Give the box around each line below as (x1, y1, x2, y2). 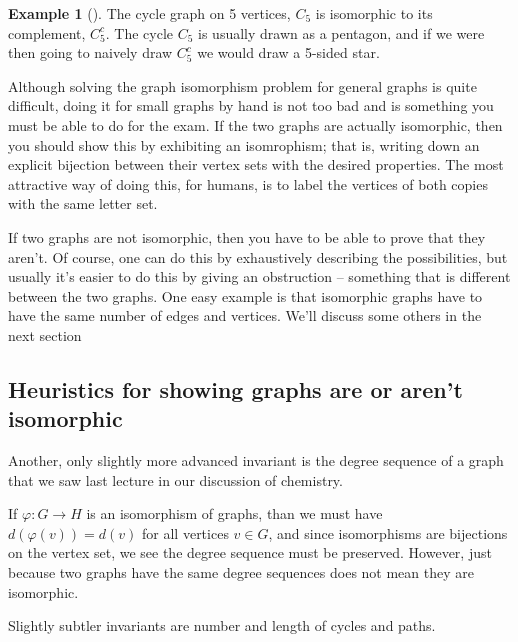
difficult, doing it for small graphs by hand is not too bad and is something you (8, 95, 494, 116)
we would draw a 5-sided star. (197, 42, 380, 63)
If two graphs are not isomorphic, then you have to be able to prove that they (8, 226, 486, 247)
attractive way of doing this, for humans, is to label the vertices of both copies (8, 173, 488, 194)
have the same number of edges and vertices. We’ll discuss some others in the (8, 305, 482, 326)
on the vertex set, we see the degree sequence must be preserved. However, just (8, 542, 492, 563)
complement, (8, 22, 86, 43)
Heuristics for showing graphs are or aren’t (8, 373, 463, 404)
